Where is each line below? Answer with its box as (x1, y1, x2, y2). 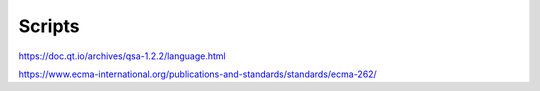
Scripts (18, 15, 80, 37)
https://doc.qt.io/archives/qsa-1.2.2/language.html (18, 50, 226, 62)
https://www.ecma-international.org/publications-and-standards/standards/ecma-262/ (18, 68, 377, 80)
